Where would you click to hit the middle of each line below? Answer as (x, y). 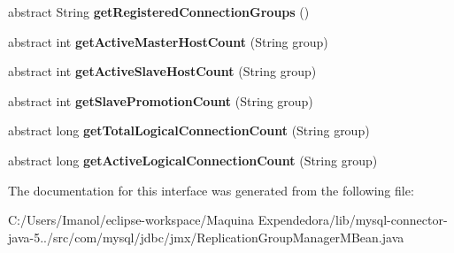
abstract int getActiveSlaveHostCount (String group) (162, 71)
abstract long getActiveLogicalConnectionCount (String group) (193, 160)
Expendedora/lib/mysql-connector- (353, 220)
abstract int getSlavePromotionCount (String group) (161, 100)
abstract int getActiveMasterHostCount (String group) (168, 41)
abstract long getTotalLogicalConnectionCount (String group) (189, 130)
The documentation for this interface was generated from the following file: (211, 190)
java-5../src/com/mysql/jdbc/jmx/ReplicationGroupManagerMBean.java (206, 237)
